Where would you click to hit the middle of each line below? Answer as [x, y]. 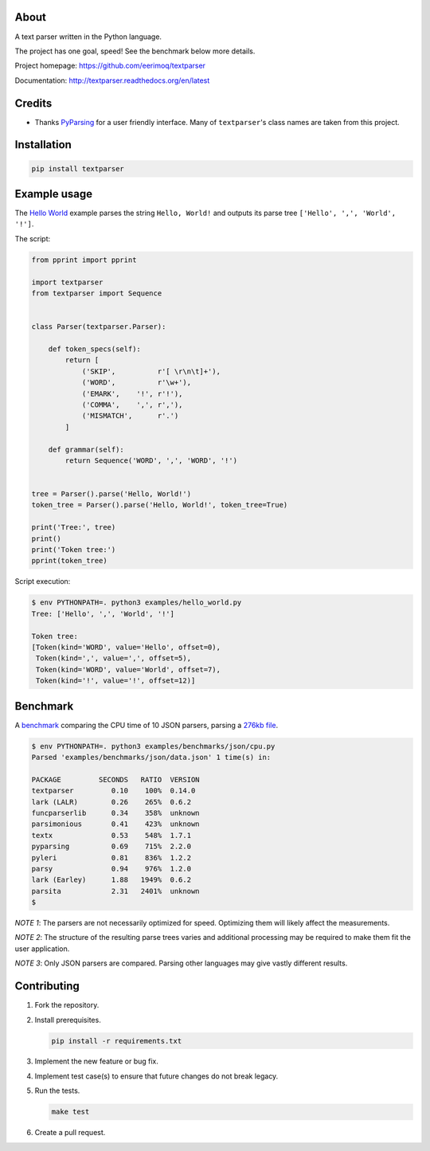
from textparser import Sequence [97, 294]
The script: [33, 238]
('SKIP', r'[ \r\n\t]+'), [151, 371]
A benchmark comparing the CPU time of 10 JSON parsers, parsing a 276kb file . [147, 725]
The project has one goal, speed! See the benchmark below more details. [135, 51]
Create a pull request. [70, 1133]
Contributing [47, 987]
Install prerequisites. [68, 1020]
